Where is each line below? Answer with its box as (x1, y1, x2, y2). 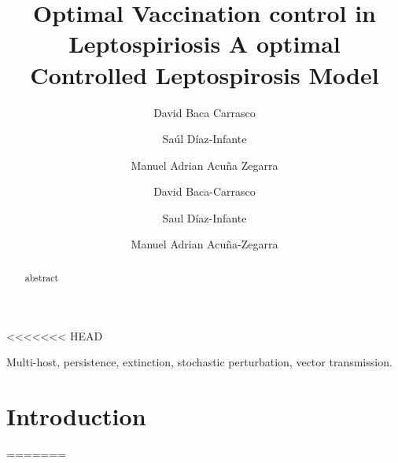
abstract (24, 270, 59, 284)
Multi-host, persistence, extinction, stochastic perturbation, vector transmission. (6, 354, 392, 370)
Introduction (6, 399, 146, 432)
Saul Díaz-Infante (162, 209, 247, 226)
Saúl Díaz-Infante (162, 130, 247, 147)
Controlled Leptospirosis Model (30, 58, 379, 90)
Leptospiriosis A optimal (68, 28, 341, 60)
